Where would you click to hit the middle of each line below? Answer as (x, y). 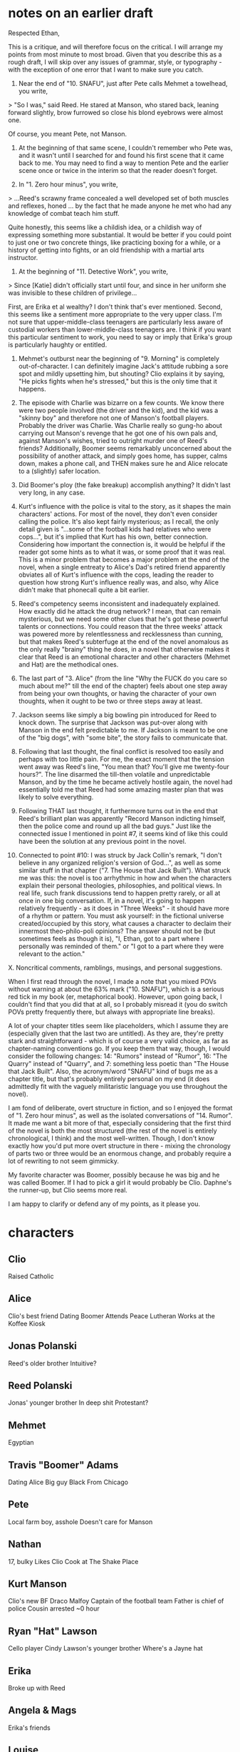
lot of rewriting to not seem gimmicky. (64, 1161)
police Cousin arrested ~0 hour (54, 1608)
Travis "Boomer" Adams (63, 1465)
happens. (32, 389)
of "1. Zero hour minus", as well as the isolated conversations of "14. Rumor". (120, 1115)
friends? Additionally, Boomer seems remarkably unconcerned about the (125, 448)
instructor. (23, 257)
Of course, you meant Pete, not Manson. (68, 134)
